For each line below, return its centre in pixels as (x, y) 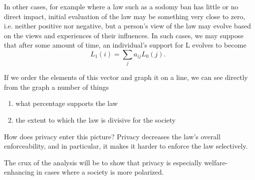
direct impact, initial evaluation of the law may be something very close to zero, (125, 16)
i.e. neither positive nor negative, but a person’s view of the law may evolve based (127, 26)
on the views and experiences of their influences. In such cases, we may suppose (124, 35)
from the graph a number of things (56, 87)
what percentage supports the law (66, 103)
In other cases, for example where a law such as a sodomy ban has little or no (121, 6)
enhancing (19, 172)
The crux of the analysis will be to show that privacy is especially (103, 162)
